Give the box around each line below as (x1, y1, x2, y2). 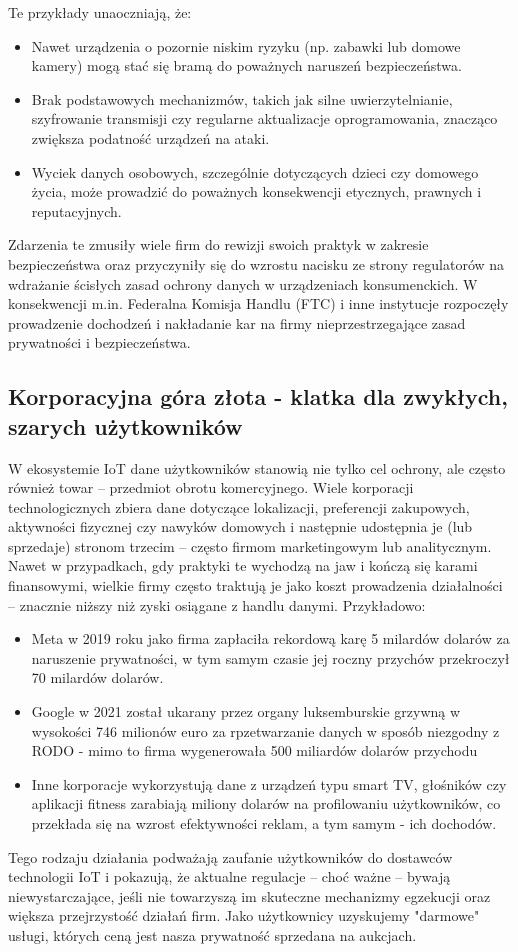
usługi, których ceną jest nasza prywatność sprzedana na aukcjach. (8, 924, 417, 945)
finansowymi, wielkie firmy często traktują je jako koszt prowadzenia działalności (8, 575, 503, 596)
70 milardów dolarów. (31, 667, 164, 688)
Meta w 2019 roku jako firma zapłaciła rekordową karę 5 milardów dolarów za (31, 628, 510, 649)
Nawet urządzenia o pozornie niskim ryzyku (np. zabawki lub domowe (31, 35, 461, 56)
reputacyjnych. (31, 200, 122, 221)
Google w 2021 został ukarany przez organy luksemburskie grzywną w (31, 701, 461, 722)
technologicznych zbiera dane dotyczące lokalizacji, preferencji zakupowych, (8, 496, 470, 517)
